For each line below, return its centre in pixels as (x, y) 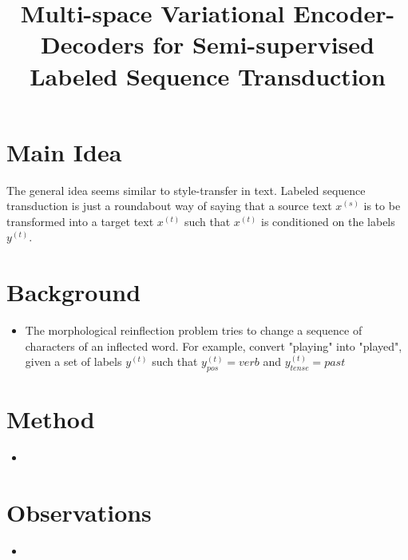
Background (74, 292)
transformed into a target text (80, 221)
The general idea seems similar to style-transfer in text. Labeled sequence (186, 190)
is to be (382, 206)
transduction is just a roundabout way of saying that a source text (169, 206)
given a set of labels (73, 361)
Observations (79, 512)
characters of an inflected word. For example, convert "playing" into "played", (214, 346)
